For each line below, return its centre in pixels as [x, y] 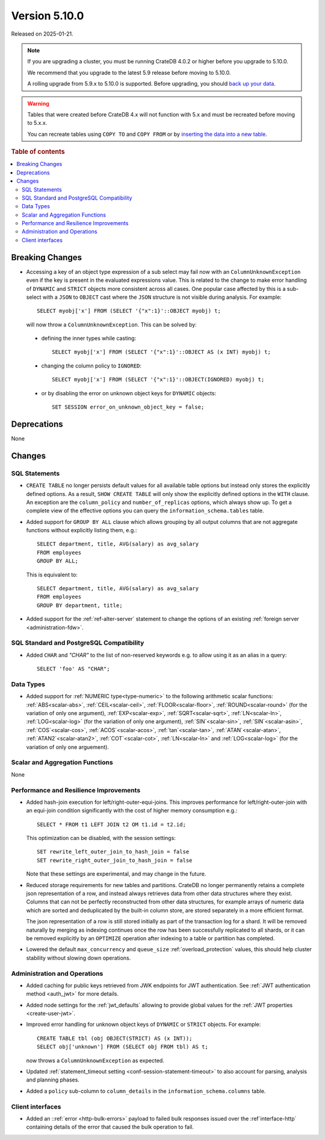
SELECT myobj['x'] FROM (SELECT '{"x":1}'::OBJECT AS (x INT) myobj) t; [161, 352]
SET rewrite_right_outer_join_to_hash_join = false [115, 860]
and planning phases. [53, 1080]
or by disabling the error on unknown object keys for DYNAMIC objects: [129, 393]
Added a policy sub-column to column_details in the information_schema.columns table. [146, 1091]
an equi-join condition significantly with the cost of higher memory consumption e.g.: [132, 810]
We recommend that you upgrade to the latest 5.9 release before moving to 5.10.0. [129, 72]
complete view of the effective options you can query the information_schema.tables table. [145, 511]
